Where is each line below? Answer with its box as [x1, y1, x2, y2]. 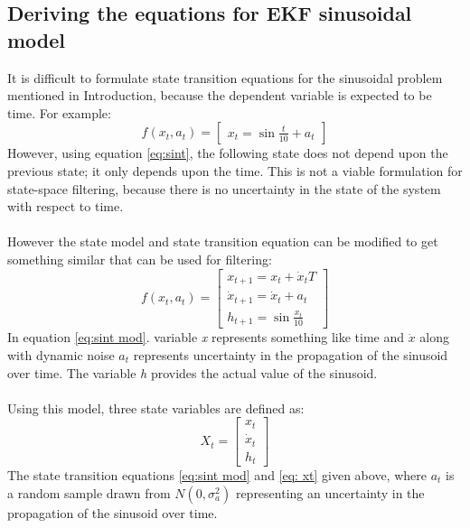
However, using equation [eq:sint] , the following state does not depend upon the [7, 144, 448, 162]
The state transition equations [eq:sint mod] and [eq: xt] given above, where [7, 466, 427, 485]
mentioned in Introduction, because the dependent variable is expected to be [7, 86, 432, 105]
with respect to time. [7, 197, 124, 216]
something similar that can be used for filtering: [7, 249, 272, 268]
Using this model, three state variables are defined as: [7, 398, 305, 417]
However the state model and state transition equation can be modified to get [7, 232, 438, 251]
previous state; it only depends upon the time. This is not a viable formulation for [7, 161, 463, 180]
